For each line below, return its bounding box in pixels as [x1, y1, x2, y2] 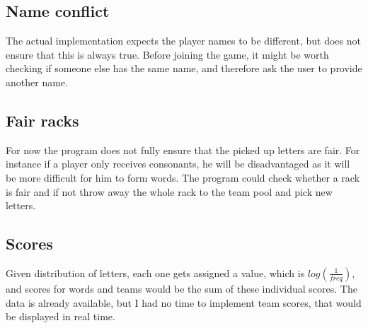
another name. [6, 74, 68, 89]
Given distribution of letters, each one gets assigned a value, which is [6, 265, 305, 280]
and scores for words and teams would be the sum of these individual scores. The [6, 281, 357, 295]
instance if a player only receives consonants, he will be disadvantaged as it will [6, 156, 350, 171]
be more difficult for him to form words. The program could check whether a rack [6, 170, 360, 184]
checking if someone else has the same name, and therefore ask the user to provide [6, 61, 362, 76]
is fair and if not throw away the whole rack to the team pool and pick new [6, 184, 333, 199]
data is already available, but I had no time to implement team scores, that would [6, 295, 362, 310]
